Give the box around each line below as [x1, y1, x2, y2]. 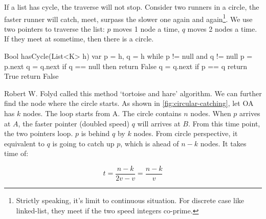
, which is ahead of [120, 138, 179, 148]
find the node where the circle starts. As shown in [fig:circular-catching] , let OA [4, 98, 254, 108]
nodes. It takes [200, 138, 247, 148]
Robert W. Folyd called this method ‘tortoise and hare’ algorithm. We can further [4, 87, 262, 98]
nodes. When [190, 108, 231, 118]
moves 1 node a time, [113, 23, 180, 34]
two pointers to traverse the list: [4, 23, 105, 34]
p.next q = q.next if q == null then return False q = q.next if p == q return [4, 60, 247, 71]
